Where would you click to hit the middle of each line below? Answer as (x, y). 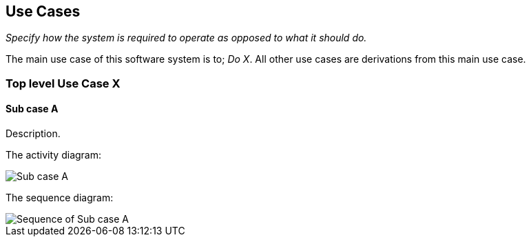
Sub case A (32, 109)
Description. (33, 134)
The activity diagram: (54, 155)
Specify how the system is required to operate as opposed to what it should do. (186, 38)
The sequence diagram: (60, 198)
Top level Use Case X (63, 83)
